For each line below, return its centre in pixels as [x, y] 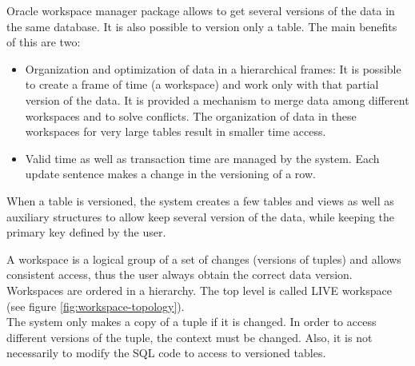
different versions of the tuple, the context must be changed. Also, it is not [190, 337]
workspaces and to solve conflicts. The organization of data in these [191, 115]
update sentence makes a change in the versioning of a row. [170, 174]
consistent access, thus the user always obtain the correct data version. [180, 274]
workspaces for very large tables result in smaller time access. [176, 131]
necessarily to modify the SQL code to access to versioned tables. [166, 353]
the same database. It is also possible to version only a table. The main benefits [202, 26]
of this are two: [44, 42]
